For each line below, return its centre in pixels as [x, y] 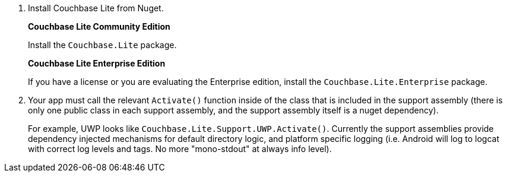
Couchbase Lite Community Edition [99, 26]
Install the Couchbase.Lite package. [102, 45]
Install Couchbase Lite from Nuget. [96, 8]
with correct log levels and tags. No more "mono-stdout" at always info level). [180, 149]
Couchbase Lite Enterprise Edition [97, 63]
